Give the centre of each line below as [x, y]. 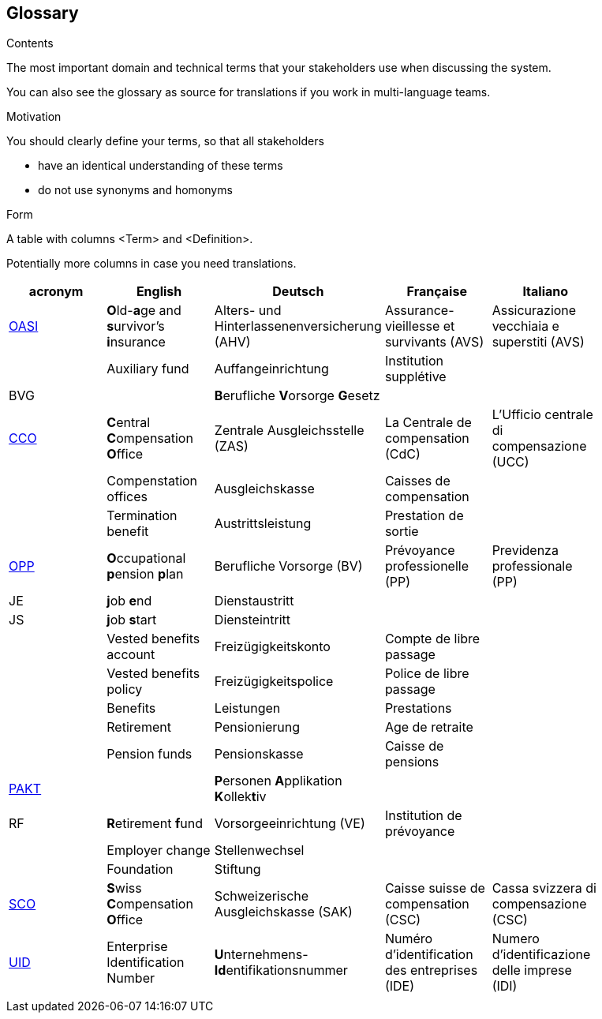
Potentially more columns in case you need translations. [151, 264]
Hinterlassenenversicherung [298, 326]
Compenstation [152, 481]
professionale [532, 566]
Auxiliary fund [148, 369]
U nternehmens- [261, 955]
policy [125, 689]
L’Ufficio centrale [542, 415]
